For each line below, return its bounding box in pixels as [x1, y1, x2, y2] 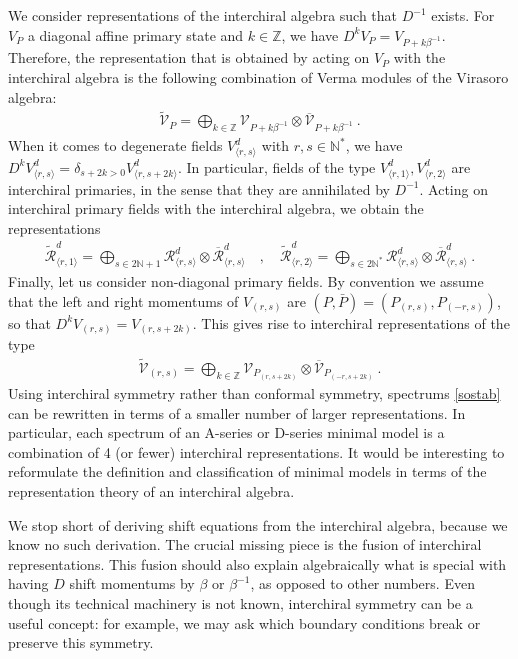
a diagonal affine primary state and [27, 24, 244, 45]
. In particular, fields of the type [177, 156, 376, 177]
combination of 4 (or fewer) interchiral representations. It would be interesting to [8, 441, 505, 462]
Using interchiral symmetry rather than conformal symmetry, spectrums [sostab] [8, 382, 501, 403]
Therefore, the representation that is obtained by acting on [8, 47, 370, 68]
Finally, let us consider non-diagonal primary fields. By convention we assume [8, 270, 484, 291]
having [8, 573, 49, 594]
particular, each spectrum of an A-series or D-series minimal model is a [8, 422, 445, 443]
